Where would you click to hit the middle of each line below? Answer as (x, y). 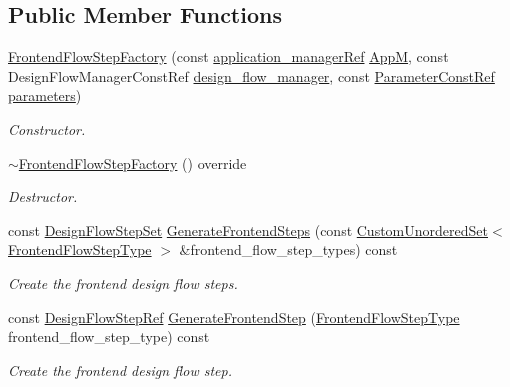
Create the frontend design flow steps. (123, 282)
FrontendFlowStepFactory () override (132, 162)
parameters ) (45, 95)
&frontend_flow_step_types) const (288, 249)
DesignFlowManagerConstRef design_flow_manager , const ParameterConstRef (251, 75)
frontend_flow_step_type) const (109, 336)
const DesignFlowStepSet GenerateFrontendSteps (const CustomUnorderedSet (248, 229)
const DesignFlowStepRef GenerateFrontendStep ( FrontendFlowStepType (234, 316)
